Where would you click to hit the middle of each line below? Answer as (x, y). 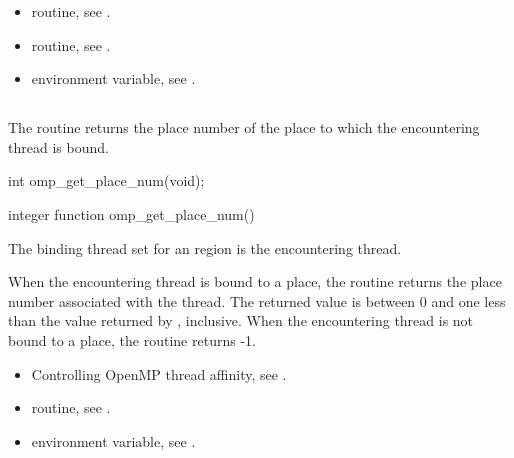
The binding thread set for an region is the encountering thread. (205, 247)
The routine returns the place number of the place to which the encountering (244, 127)
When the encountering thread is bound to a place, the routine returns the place (255, 281)
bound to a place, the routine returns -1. (132, 339)
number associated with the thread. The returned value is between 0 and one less (257, 300)
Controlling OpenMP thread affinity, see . (159, 373)
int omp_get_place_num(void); (106, 180)
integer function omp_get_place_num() (131, 213)
